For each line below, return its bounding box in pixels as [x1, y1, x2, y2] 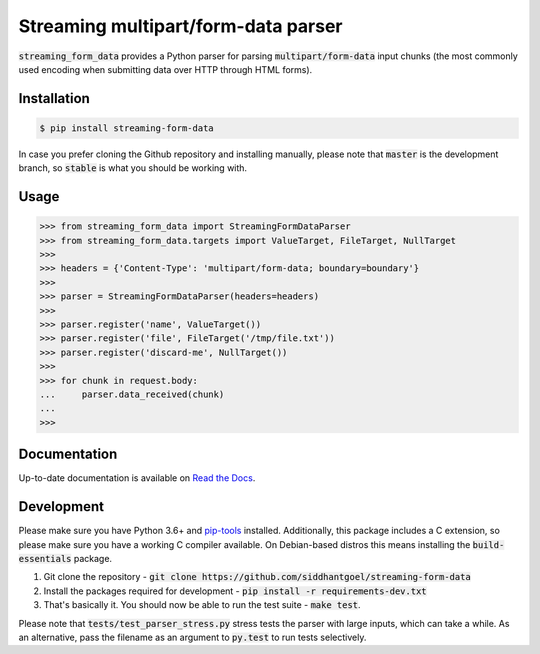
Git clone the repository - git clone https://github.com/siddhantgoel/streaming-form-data [43, 571, 472, 583]
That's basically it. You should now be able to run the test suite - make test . [43, 599, 361, 611]
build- [472, 539, 505, 550]
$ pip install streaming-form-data [39, 122, 214, 134]
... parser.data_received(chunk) [39, 389, 225, 400]
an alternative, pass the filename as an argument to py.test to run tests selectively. [18, 631, 367, 643]
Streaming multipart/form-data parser [18, 15, 343, 37]
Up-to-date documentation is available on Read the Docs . [18, 472, 256, 484]
